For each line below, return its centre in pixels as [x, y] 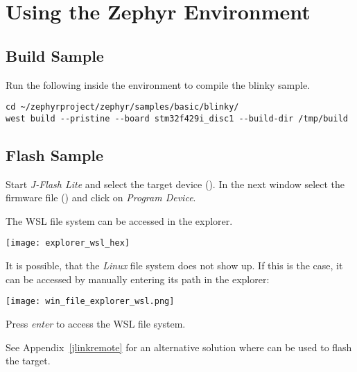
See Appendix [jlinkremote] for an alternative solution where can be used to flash [179, 347]
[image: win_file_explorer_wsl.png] [90, 302]
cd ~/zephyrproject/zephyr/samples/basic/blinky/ [122, 107]
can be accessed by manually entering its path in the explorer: [138, 279]
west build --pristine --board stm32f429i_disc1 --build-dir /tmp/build [177, 118]
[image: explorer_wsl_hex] [68, 243]
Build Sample [55, 55]
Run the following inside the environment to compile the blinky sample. [158, 84]
